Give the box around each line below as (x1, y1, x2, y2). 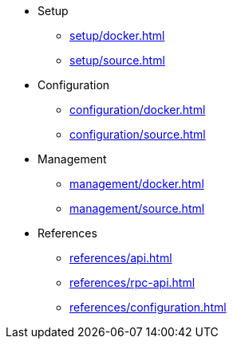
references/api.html (69, 251, 172, 265)
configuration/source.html (69, 127, 206, 141)
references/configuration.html (69, 300, 227, 314)
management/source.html (69, 202, 205, 215)
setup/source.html (69, 53, 165, 67)
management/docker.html (69, 177, 204, 190)
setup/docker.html (69, 29, 165, 42)
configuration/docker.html (69, 103, 206, 116)
